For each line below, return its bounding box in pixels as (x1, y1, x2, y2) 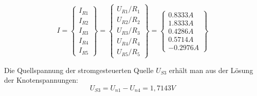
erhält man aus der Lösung (169, 64, 253, 75)
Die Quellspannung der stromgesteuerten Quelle (4, 64, 153, 75)
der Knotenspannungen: (4, 75, 79, 85)
